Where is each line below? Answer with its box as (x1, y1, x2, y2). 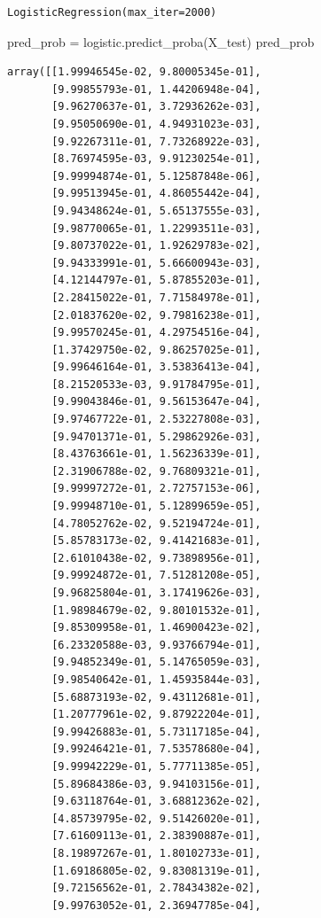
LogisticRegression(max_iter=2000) (7, 6, 217, 19)
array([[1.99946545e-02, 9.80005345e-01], (7, 66, 262, 79)
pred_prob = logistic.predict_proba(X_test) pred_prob (7, 32, 315, 51)
